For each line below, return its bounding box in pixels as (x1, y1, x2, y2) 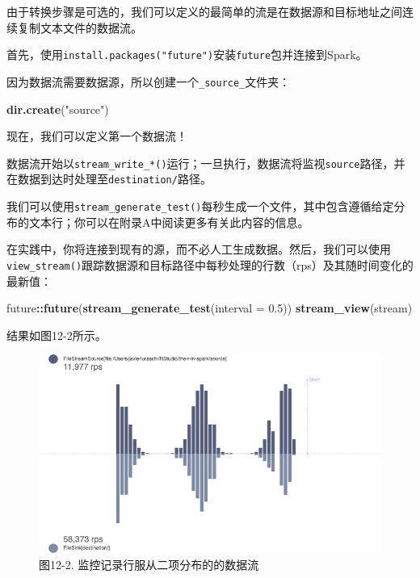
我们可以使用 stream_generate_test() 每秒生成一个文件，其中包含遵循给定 (6, 198, 394, 214)
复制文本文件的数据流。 (17, 19, 142, 36)
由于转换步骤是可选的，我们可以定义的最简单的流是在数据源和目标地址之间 (6, 3, 402, 19)
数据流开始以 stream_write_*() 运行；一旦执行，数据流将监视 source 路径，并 (6, 154, 405, 171)
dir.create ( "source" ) (6, 100, 109, 117)
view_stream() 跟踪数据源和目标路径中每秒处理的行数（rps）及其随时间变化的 (6, 256, 414, 273)
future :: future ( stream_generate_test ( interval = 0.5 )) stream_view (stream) (6, 299, 413, 316)
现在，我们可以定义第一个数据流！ (6, 128, 187, 144)
